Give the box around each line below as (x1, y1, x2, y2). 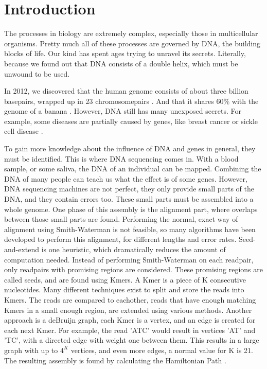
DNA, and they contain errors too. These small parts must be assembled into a (4, 194, 254, 204)
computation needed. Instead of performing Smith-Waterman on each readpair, (4, 254, 254, 265)
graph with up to (4, 344, 58, 355)
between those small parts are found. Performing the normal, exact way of (4, 214, 238, 224)
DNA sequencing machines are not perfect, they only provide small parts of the (4, 183, 254, 194)
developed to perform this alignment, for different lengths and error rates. (4, 234, 237, 244)
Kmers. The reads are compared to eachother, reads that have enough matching (4, 294, 256, 305)
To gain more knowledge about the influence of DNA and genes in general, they (4, 143, 256, 154)
